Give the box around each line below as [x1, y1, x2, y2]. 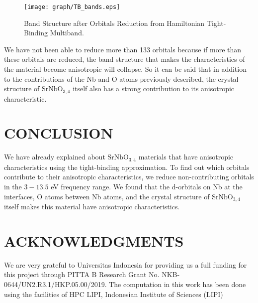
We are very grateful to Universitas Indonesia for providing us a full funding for [4, 259, 247, 270]
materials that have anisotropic [138, 151, 234, 162]
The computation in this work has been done [109, 279, 246, 289]
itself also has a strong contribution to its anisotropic [73, 83, 235, 94]
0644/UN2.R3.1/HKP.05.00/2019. [4, 279, 107, 289]
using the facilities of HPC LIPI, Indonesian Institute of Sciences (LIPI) [4, 289, 223, 299]
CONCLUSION [4, 123, 113, 143]
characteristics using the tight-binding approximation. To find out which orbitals [4, 161, 250, 172]
